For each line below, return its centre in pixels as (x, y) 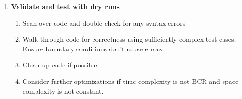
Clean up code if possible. (61, 65)
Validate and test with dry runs (65, 6)
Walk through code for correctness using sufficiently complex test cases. (129, 39)
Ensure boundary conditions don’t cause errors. (93, 48)
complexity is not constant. (63, 91)
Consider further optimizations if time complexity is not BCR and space (130, 81)
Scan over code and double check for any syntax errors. (105, 23)
